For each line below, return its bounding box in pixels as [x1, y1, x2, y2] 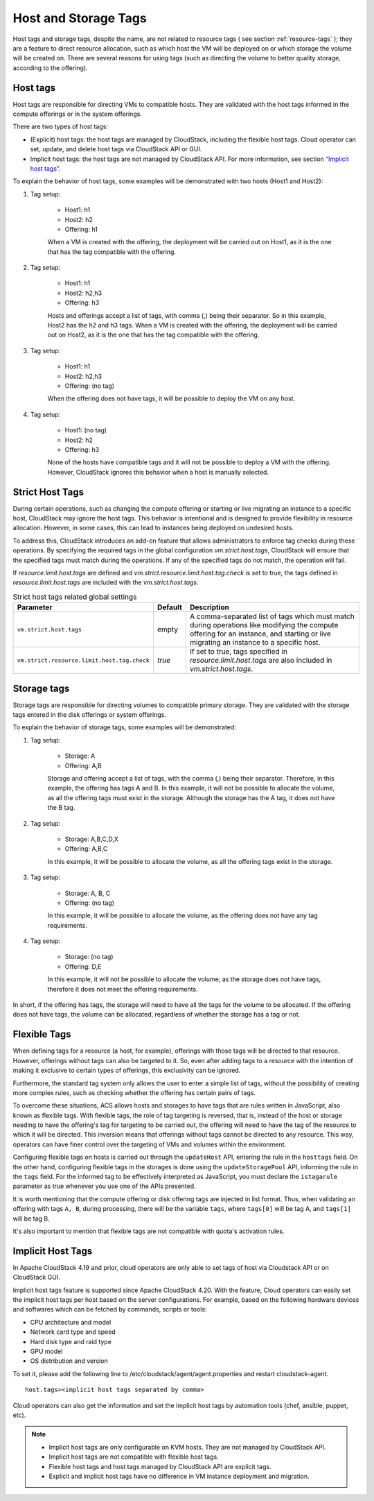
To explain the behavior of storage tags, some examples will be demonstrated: [12, 723, 237, 731]
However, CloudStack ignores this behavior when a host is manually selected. [47, 468, 269, 476]
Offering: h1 [64, 225, 98, 233]
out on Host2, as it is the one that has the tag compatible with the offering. [47, 330, 260, 339]
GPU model [30, 1347, 63, 1355]
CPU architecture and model [30, 1318, 112, 1326]
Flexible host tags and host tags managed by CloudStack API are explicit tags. [48, 1462, 271, 1470]
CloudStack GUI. [12, 1273, 60, 1282]
